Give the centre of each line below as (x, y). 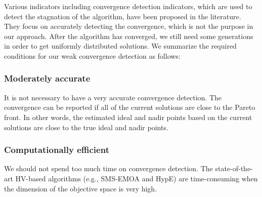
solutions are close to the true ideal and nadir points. (86, 127)
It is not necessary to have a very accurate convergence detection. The (113, 97)
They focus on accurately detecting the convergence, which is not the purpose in (129, 26)
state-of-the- (234, 168)
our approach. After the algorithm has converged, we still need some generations (129, 36)
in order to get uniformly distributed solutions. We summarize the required (120, 46)
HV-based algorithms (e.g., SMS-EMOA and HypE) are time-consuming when (137, 178)
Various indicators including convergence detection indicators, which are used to (128, 6)
